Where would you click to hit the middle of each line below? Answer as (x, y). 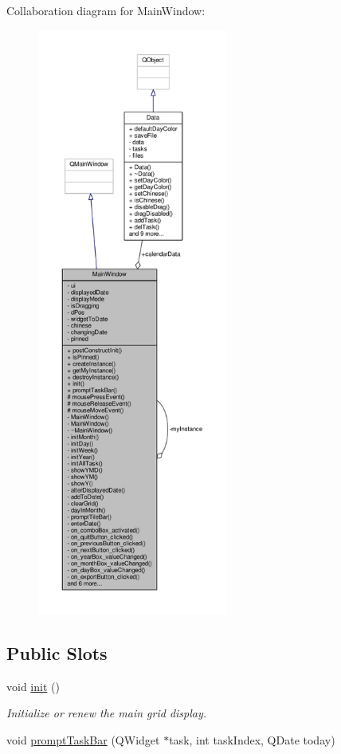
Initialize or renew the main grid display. (107, 713)
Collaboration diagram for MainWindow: (106, 10)
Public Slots (57, 652)
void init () (33, 686)
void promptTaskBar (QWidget (83, 739)
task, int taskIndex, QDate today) (252, 739)
